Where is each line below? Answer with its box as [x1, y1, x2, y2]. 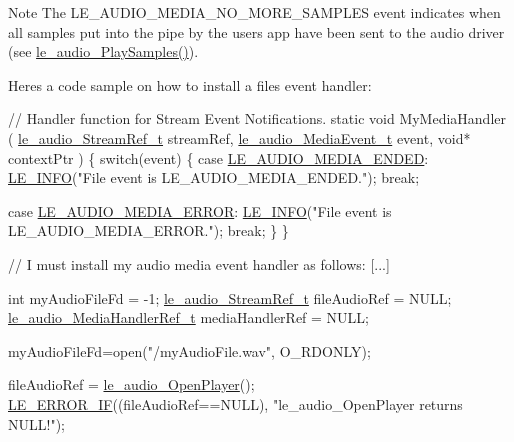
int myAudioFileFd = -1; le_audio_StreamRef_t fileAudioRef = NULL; [8, 287, 452, 308]
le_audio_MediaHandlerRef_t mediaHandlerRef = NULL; [8, 307, 370, 328]
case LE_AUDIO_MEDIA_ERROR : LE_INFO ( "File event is [8, 200, 392, 221]
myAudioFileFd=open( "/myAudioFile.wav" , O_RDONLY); [8, 340, 371, 361]
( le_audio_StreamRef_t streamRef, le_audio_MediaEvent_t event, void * [8, 127, 471, 148]
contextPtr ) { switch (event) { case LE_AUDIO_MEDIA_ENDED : [8, 147, 429, 168]
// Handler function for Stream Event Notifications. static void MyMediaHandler [8, 108, 507, 129]
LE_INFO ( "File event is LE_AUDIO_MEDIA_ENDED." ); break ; [8, 167, 420, 188]
